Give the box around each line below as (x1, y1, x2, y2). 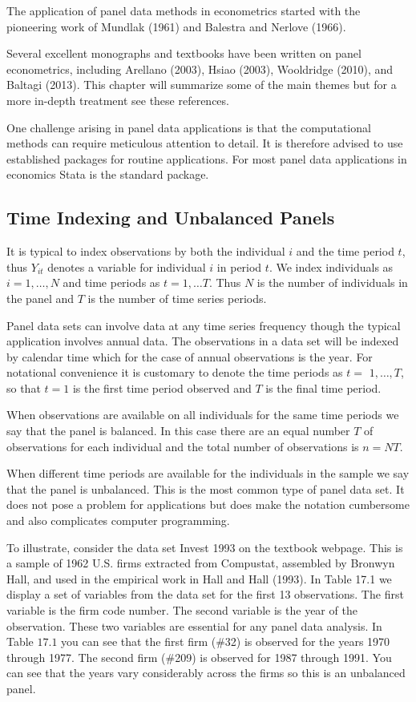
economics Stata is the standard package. (6, 166, 209, 183)
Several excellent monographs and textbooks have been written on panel (6, 45, 361, 62)
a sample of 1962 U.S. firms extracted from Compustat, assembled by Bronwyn (6, 555, 395, 571)
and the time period (296, 243, 394, 260)
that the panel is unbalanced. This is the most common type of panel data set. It (6, 480, 405, 497)
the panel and (6, 289, 75, 306)
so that (6, 379, 41, 396)
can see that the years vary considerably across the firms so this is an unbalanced (6, 664, 406, 681)
